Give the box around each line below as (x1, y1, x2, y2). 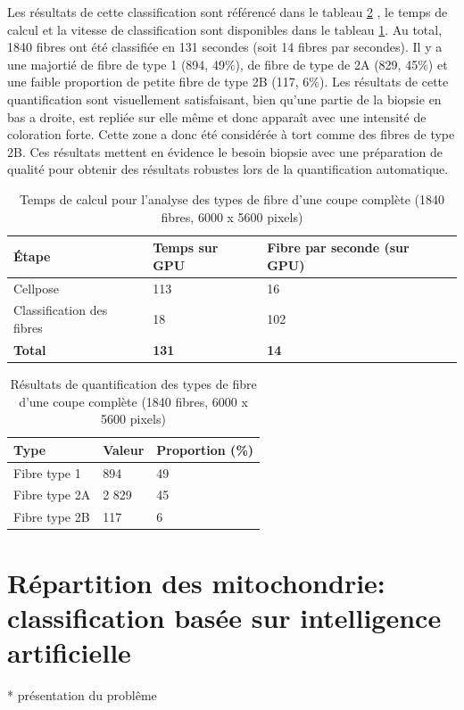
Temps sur (153, 238, 219, 257)
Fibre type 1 (13, 463, 81, 482)
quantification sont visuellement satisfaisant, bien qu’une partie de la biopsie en (7, 89, 442, 108)
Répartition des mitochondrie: (7, 564, 385, 600)
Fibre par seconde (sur (267, 238, 410, 257)
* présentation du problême (7, 685, 157, 704)
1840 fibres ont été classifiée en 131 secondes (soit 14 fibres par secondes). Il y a (7, 37, 443, 56)
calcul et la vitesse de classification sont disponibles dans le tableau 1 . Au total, (7, 20, 443, 38)
